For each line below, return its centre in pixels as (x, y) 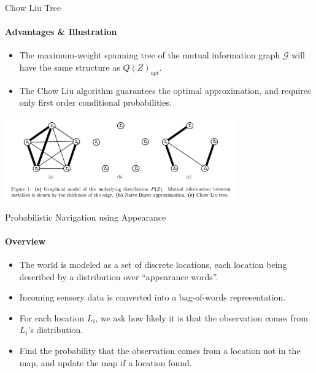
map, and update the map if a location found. (106, 362)
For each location (52, 317)
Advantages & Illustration (61, 32)
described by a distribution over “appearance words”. (119, 276)
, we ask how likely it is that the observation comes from (202, 317)
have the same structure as (70, 67)
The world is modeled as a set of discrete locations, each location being (153, 264)
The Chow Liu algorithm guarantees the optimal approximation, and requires (165, 90)
